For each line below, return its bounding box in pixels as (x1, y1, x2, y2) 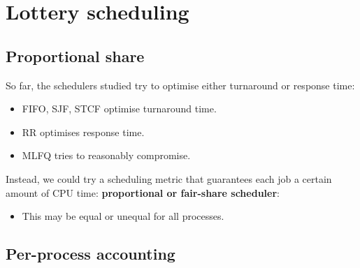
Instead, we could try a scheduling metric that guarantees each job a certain (6, 171, 332, 186)
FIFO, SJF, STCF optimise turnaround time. (22, 101, 217, 116)
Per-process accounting (6, 243, 175, 265)
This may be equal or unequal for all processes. (22, 209, 224, 223)
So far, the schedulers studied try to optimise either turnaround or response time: (6, 77, 355, 92)
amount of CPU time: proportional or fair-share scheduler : (6, 185, 280, 200)
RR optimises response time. (22, 124, 145, 139)
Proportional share (6, 45, 145, 66)
